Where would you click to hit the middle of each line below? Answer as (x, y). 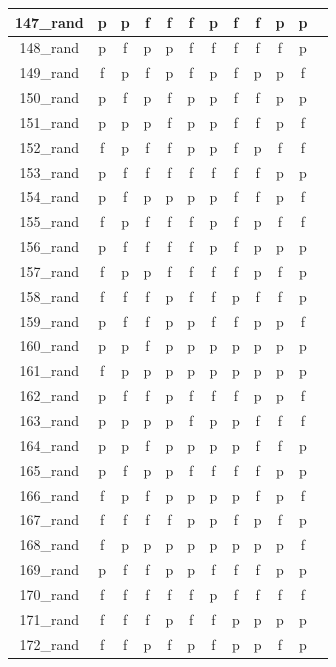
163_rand (49, 420)
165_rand (49, 469)
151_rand (49, 121)
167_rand (49, 519)
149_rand (49, 72)
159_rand (49, 320)
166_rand (49, 494)
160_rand (49, 345)
